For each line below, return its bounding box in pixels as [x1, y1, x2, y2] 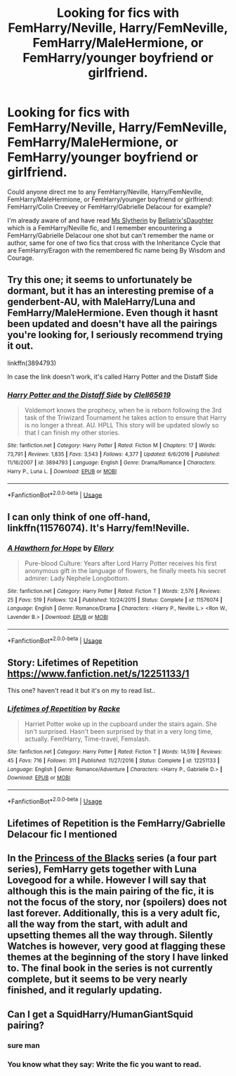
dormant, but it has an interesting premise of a [7, 285, 214, 297]
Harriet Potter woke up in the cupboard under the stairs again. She [24, 720, 218, 728]
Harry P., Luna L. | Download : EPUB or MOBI [7, 468, 117, 475]
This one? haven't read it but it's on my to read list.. [7, 687, 156, 695]
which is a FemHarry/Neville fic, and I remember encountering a [7, 223, 192, 232]
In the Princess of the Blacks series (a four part [7, 852, 217, 864]
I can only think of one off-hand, [7, 511, 151, 523]
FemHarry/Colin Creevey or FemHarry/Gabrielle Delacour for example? [7, 202, 212, 211]
